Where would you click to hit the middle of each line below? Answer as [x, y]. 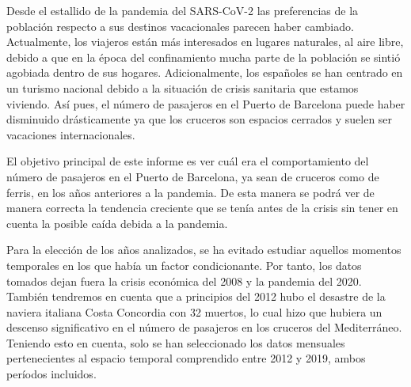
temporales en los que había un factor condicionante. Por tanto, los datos [184, 265]
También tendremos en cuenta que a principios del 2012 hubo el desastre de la [196, 296]
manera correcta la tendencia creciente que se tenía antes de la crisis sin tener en [202, 208]
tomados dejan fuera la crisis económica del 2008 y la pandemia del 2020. [184, 281]
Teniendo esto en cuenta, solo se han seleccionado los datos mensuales [176, 342]
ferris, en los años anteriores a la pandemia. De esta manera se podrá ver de [190, 192]
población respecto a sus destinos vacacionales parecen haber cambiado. [180, 26]
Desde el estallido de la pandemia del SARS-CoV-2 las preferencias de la [183, 10]
